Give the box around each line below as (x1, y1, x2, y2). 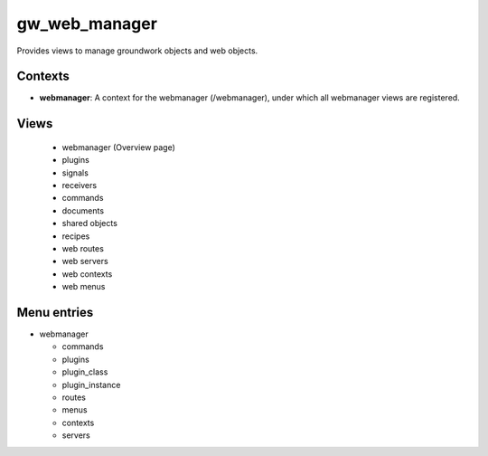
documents (61, 204, 104, 216)
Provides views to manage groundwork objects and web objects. (16, 45, 258, 56)
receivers (61, 180, 98, 191)
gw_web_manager (16, 14, 158, 33)
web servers (61, 256, 108, 267)
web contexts (61, 268, 113, 280)
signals (61, 167, 89, 178)
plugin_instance (61, 379, 121, 390)
